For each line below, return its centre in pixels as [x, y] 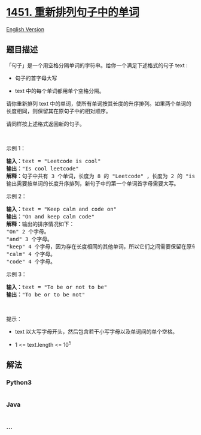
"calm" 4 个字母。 [31, 254]
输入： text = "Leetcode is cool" [54, 161]
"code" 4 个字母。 [31, 261]
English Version [25, 29]
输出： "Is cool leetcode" [42, 168]
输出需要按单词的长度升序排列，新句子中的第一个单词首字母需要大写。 [93, 183]
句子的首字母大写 [36, 78]
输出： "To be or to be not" [46, 294]
